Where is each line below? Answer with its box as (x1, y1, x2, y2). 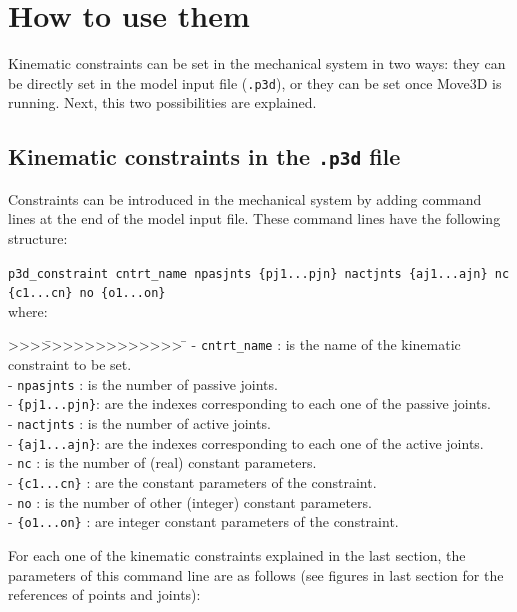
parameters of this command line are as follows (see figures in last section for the (8, 564, 504, 585)
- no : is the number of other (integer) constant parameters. (8, 491, 372, 512)
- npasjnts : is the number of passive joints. (8, 373, 278, 394)
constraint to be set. (8, 354, 132, 375)
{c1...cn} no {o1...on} (8, 286, 166, 301)
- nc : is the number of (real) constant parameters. (8, 452, 317, 473)
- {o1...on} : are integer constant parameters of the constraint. (8, 511, 399, 532)
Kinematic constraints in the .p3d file (8, 141, 401, 172)
